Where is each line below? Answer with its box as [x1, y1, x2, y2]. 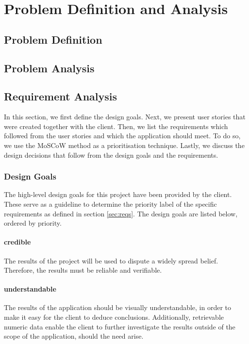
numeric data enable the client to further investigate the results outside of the [4, 321, 235, 331]
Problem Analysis [4, 60, 95, 75]
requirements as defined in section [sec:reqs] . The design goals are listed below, [4, 208, 238, 218]
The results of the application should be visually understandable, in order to [4, 302, 232, 312]
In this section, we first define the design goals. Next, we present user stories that [4, 112, 246, 122]
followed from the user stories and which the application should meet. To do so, [4, 131, 241, 141]
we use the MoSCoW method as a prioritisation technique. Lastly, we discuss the [4, 140, 245, 150]
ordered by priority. [4, 218, 62, 228]
